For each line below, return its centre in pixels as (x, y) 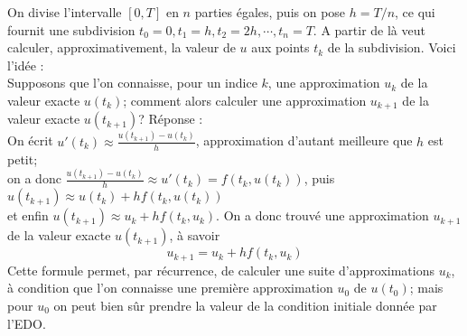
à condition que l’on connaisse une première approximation (170, 288)
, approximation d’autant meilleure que (304, 140)
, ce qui (415, 12)
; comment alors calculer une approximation (245, 100)
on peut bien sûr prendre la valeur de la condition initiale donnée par (245, 305)
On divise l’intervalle (65, 12)
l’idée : (26, 65)
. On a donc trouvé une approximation (322, 215)
